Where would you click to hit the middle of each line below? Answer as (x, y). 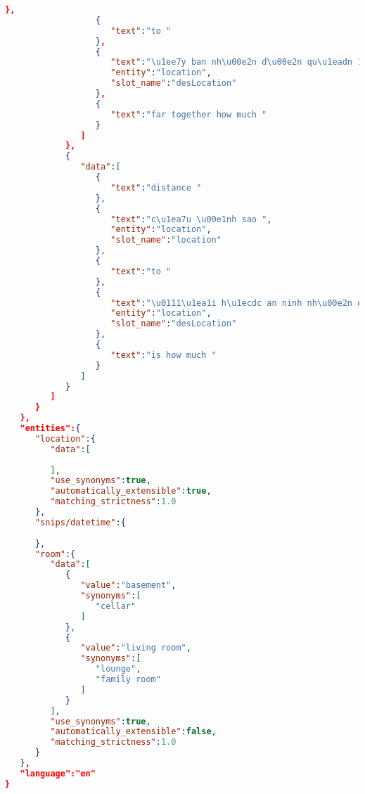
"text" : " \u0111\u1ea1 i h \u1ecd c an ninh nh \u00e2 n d (237, 303)
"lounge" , (118, 669)
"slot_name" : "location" (166, 240)
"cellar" (116, 606)
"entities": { (50, 428)
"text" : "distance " (156, 187)
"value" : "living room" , (136, 648)
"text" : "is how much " (164, 355)
